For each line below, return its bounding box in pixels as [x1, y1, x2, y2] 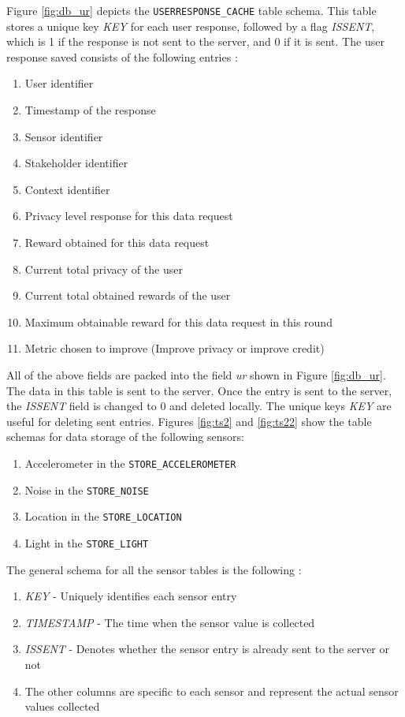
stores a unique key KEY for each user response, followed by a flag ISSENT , [6, 17, 375, 34]
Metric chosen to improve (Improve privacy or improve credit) [24, 340, 325, 357]
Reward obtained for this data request [24, 234, 210, 250]
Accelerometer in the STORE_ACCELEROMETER [24, 454, 236, 471]
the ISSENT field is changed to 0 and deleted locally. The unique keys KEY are [6, 398, 392, 414]
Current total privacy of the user [24, 260, 183, 277]
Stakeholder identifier [24, 155, 128, 171]
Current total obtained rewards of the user [24, 287, 231, 304]
